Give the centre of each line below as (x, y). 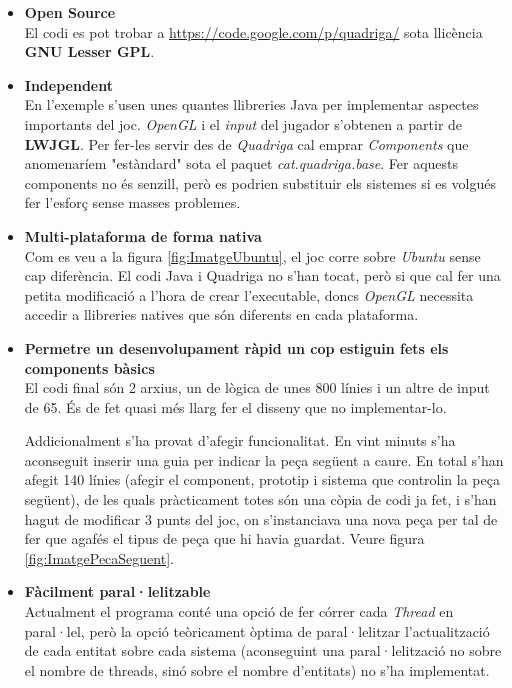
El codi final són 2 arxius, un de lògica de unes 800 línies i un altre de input (257, 387)
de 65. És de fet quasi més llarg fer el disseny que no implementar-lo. (235, 406)
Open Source (70, 12)
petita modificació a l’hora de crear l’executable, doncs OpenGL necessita (249, 294)
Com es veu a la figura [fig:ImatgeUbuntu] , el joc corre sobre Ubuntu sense (252, 255)
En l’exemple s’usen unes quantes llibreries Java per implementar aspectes (251, 104)
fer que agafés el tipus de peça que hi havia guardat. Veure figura (224, 538)
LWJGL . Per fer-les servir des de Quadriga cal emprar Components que (246, 143)
